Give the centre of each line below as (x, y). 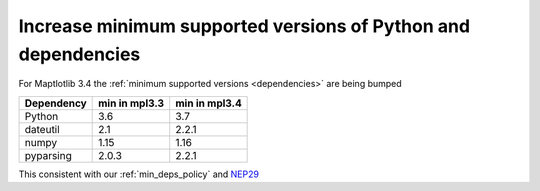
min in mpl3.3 (131, 103)
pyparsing (48, 155)
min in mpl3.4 (208, 103)
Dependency (55, 103)
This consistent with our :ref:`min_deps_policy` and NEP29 (139, 174)
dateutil (42, 129)
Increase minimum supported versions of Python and (244, 26)
